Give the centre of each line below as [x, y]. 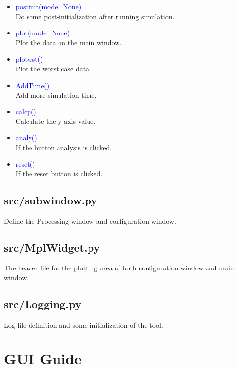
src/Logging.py [43, 304]
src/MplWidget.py [52, 247]
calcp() [26, 111]
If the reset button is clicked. [59, 173]
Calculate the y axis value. [56, 121]
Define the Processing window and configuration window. [90, 220]
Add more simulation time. [56, 95]
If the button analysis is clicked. [64, 147]
